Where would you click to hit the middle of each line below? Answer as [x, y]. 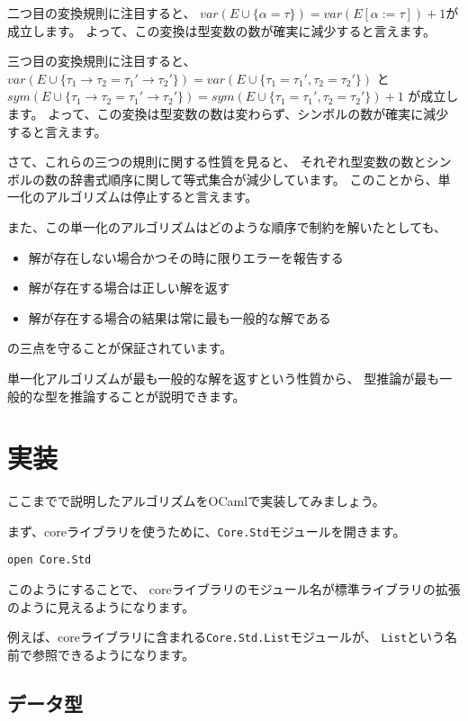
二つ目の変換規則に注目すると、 [102, 13]
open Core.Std [49, 560]
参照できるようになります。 [113, 654]
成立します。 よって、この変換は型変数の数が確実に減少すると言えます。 [222, 30]
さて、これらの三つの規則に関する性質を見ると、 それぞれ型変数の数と [217, 162]
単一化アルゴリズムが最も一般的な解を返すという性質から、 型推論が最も [224, 378]
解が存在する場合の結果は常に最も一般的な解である [180, 317]
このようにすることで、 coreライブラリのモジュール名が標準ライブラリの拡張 [234, 589]
